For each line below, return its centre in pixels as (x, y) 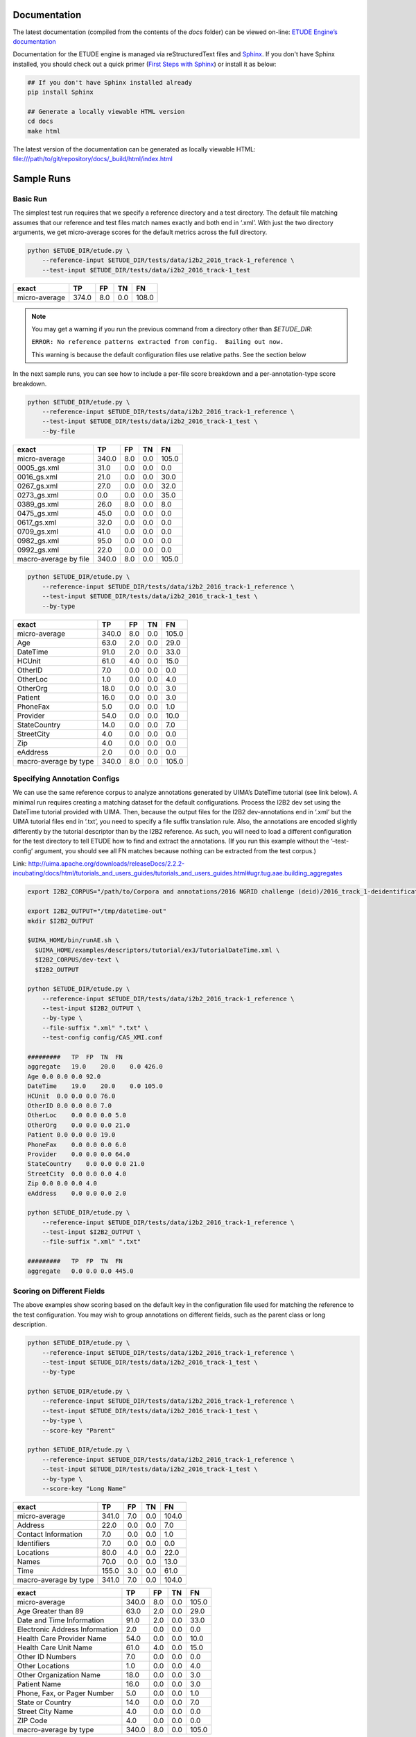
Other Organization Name (59, 1674)
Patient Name (39, 1684)
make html (44, 131)
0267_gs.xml (37, 486)
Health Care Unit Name (55, 1647)
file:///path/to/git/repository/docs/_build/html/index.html (93, 159)
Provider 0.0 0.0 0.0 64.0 (79, 1154)
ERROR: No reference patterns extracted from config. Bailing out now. (158, 342)
